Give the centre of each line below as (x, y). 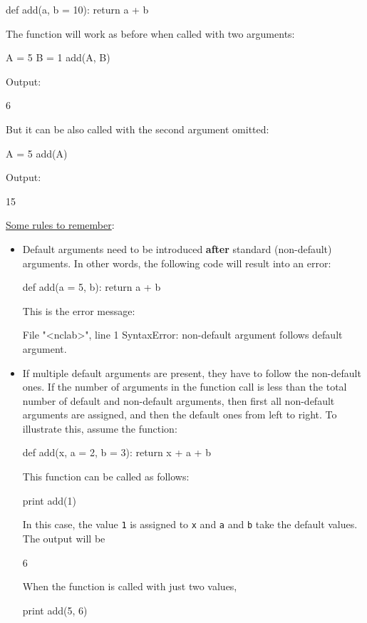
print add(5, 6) (55, 610)
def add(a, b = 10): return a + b (77, 9)
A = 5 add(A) (37, 153)
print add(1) (49, 500)
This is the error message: (79, 310)
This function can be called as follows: (106, 477)
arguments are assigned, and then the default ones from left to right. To (180, 415)
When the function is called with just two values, (130, 586)
